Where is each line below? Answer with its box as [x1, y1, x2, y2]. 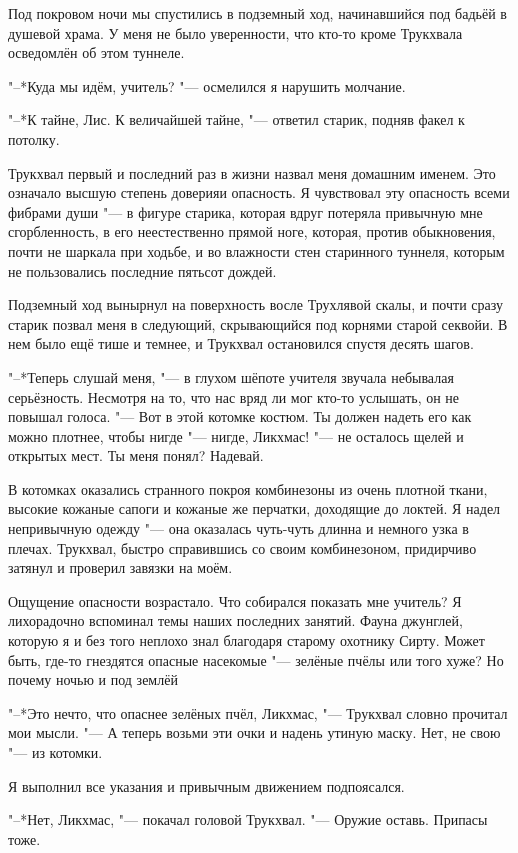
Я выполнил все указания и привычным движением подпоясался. [8, 775, 405, 796]
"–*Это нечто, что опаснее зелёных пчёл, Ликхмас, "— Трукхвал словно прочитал [8, 702, 508, 723]
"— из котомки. [8, 742, 103, 762]
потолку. [8, 128, 60, 149]
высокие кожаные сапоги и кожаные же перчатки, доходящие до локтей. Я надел [8, 498, 501, 519]
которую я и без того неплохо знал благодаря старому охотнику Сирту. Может [8, 630, 485, 651]
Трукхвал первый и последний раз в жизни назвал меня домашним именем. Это [8, 162, 496, 183]
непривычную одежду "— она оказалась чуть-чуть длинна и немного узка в [8, 518, 469, 539]
